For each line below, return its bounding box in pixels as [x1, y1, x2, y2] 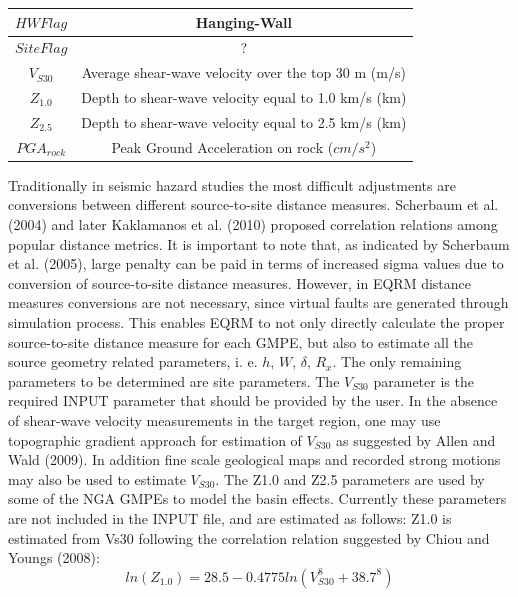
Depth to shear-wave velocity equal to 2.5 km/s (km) [81, 111, 407, 132]
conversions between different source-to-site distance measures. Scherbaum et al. [8, 194, 499, 215]
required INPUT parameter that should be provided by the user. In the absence [8, 390, 498, 411]
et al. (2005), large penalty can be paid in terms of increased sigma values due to [8, 253, 504, 274]
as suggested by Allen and [335, 429, 496, 450]
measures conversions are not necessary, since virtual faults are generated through [8, 292, 509, 313]
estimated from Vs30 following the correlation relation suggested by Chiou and [8, 527, 490, 548]
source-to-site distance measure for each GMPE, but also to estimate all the [8, 331, 473, 352]
